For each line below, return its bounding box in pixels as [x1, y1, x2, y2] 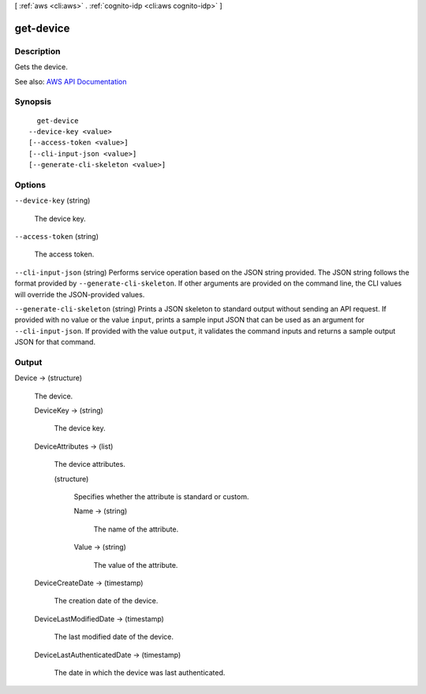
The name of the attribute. [93, 524, 179, 534]
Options [14, 179, 47, 190]
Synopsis [14, 96, 51, 107]
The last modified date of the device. [54, 632, 174, 642]
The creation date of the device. [54, 596, 159, 606]
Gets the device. [14, 62, 69, 72]
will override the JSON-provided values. [14, 289, 145, 299]
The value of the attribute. [93, 560, 178, 569]
